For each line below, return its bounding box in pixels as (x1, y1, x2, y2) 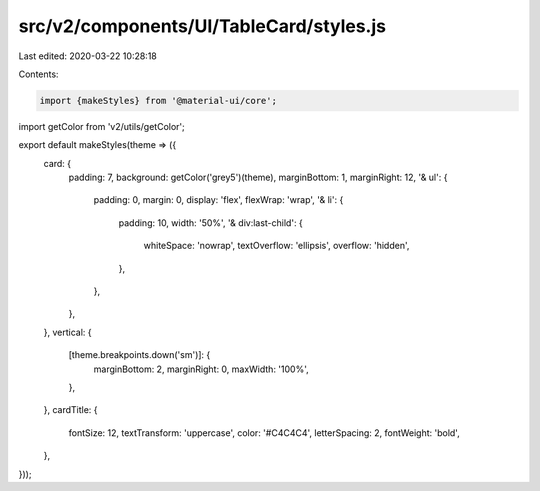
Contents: (18, 68, 59, 80)
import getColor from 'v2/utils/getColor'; (18, 120, 185, 132)
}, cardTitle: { (43, 404, 99, 416)
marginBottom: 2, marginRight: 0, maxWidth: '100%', (93, 363, 309, 375)
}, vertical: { (43, 326, 92, 338)
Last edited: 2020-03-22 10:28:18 (18, 50, 157, 62)
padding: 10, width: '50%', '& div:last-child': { (118, 216, 304, 229)
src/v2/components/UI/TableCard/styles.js (18, 15, 387, 37)
